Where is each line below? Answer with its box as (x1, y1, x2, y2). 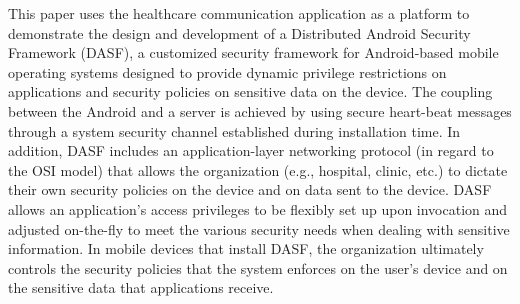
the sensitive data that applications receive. (8, 277, 274, 298)
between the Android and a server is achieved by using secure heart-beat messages (8, 100, 512, 121)
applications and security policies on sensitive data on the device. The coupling (8, 81, 493, 102)
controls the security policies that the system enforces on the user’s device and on (8, 257, 508, 278)
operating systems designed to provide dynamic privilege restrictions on (8, 61, 447, 82)
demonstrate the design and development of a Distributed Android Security (8, 22, 471, 43)
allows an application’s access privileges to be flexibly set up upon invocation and (8, 198, 508, 219)
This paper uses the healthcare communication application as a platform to (8, 3, 470, 23)
